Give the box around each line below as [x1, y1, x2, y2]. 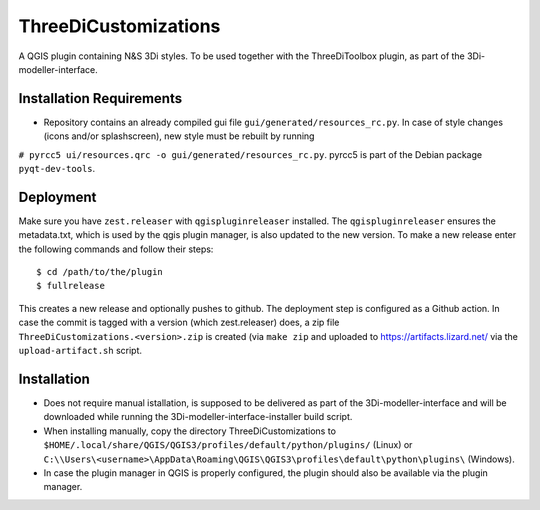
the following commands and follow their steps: [18, 243, 214, 255]
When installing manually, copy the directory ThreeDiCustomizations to [43, 425, 337, 437]
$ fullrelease [36, 280, 105, 292]
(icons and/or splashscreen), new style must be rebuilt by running [43, 130, 315, 142]
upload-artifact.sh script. [18, 345, 143, 357]
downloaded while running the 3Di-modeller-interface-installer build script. [43, 411, 353, 423]
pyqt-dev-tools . [18, 163, 96, 175]
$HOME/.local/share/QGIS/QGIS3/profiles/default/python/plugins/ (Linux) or [43, 439, 413, 451]
